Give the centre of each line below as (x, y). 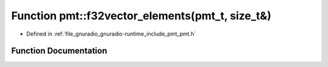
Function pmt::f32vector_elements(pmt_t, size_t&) (141, 16)
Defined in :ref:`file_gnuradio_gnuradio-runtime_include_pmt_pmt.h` (111, 34)
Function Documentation (59, 51)
